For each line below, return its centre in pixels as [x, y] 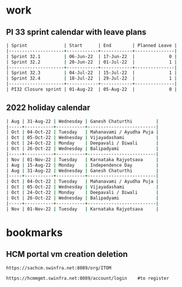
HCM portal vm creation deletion [67, 254]
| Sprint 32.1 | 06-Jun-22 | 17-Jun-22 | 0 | [92, 57]
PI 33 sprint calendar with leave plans [76, 32]
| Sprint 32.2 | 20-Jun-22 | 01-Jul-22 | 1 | [92, 62]
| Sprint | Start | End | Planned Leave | [92, 45]
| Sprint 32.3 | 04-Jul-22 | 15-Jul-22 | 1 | [92, 73]
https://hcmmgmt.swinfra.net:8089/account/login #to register [87, 278]
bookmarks [34, 232]
